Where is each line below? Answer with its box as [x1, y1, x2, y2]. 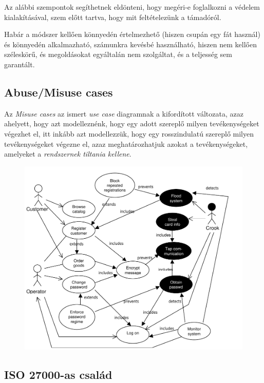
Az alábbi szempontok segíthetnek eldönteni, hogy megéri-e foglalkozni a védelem [4, 2, 260, 12]
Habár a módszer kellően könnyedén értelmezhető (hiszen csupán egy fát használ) [4, 29, 260, 40]
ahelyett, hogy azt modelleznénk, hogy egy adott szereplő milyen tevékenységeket [4, 118, 259, 129]
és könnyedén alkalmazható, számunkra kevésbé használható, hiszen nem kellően [4, 39, 257, 49]
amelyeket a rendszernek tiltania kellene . [4, 148, 131, 159]
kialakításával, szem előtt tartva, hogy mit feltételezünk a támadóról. [4, 11, 221, 22]
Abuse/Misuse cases [4, 84, 113, 100]
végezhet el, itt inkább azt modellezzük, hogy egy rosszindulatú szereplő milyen [4, 128, 254, 139]
